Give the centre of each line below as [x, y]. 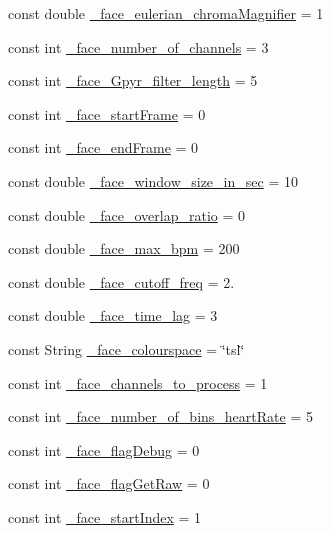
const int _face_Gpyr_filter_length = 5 [133, 80]
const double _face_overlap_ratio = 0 [126, 214]
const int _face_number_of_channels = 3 [138, 46]
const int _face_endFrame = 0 [103, 147]
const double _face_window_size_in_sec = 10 [153, 180]
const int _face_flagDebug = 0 [104, 449]
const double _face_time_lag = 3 [113, 315]
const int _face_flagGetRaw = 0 [109, 483]
